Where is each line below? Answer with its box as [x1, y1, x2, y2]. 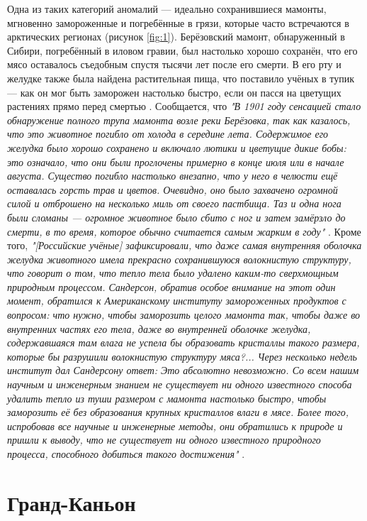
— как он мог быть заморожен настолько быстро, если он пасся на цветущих [7, 84, 341, 99]
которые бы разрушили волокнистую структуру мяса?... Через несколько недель [7, 349, 357, 363]
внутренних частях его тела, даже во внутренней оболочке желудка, [7, 321, 311, 336]
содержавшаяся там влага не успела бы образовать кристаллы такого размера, [7, 335, 360, 350]
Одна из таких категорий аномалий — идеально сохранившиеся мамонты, [7, 1, 327, 16]
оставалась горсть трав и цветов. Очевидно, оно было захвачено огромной [7, 182, 338, 197]
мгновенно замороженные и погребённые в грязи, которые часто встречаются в [7, 15, 349, 30]
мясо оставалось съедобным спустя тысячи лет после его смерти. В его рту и [7, 57, 341, 72]
